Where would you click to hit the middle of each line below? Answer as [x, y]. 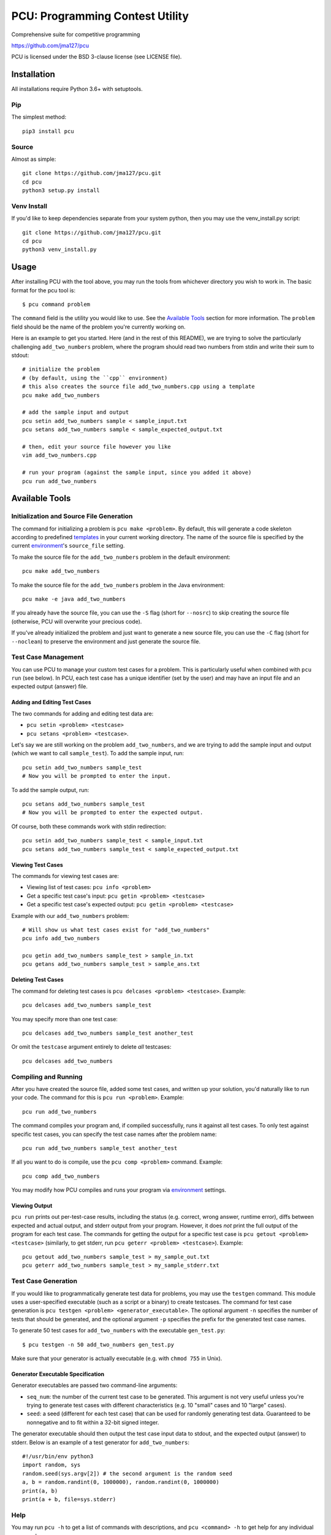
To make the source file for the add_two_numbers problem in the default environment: [121, 557]
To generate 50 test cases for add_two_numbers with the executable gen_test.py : [118, 1331]
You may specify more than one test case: [64, 1019]
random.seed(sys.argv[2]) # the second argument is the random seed [127, 1473]
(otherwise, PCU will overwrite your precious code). [77, 621]
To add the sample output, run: [50, 790]
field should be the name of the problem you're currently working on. [99, 327]
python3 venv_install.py [59, 250]
